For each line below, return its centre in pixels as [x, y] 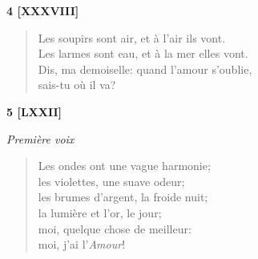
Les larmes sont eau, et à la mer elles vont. [143, 53]
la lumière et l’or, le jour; [100, 212]
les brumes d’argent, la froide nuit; [123, 197]
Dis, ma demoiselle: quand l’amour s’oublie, [145, 69]
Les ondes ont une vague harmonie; [124, 166]
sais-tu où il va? [77, 85]
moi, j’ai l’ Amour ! [82, 244]
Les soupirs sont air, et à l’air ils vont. [132, 37]
